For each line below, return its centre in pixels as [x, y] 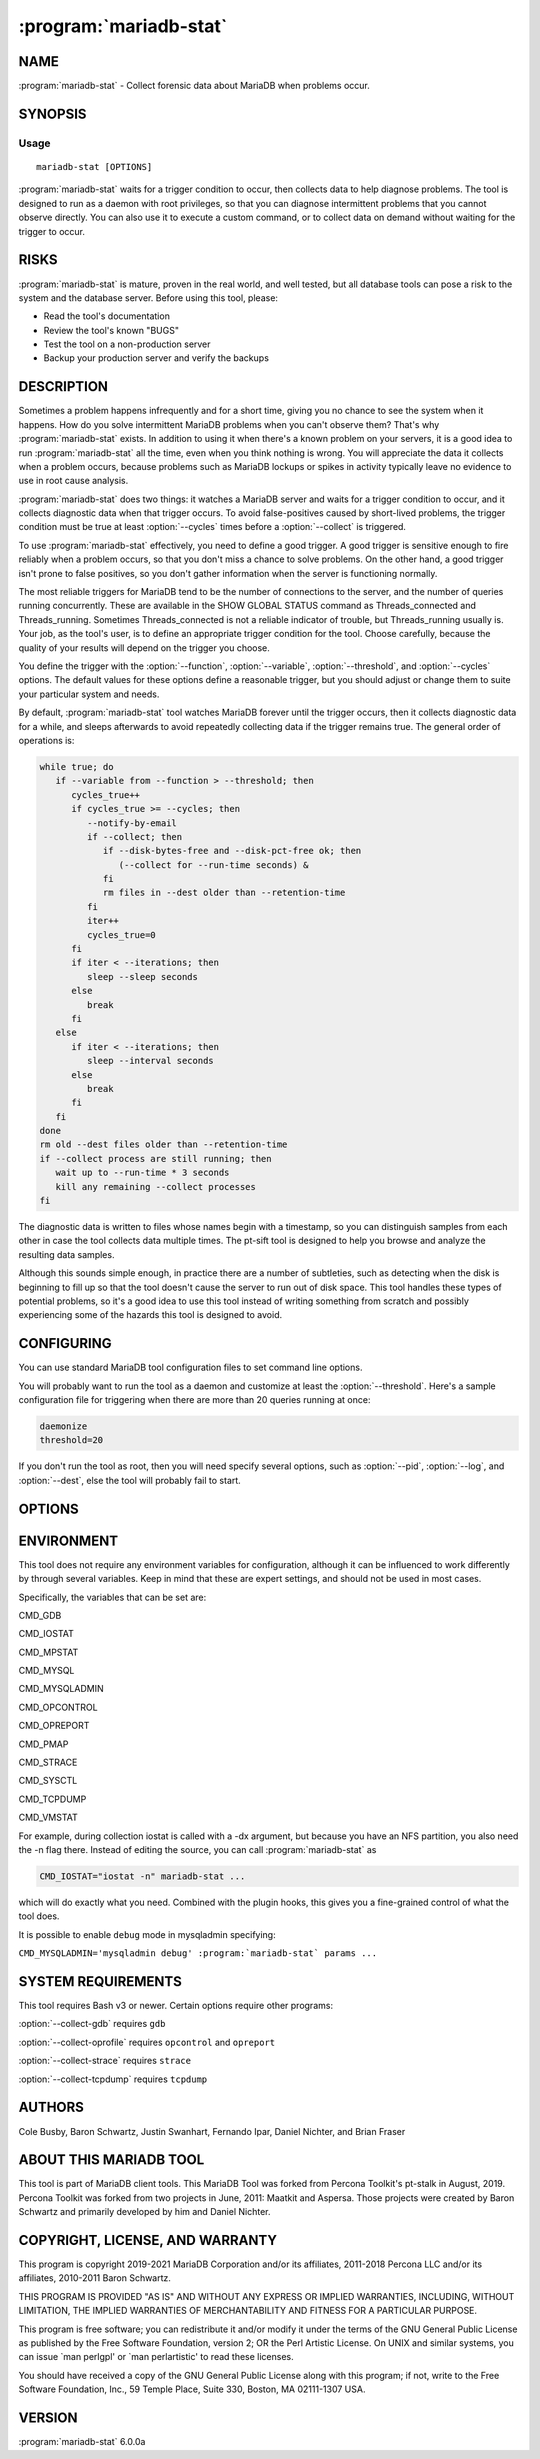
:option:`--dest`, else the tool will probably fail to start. [130, 1480]
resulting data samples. [66, 1254]
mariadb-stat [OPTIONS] [94, 167]
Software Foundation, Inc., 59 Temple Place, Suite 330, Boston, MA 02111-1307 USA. [192, 2389]
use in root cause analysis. [73, 481]
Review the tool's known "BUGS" [111, 330]
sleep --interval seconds [150, 1061]
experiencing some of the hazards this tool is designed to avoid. [150, 1315]
